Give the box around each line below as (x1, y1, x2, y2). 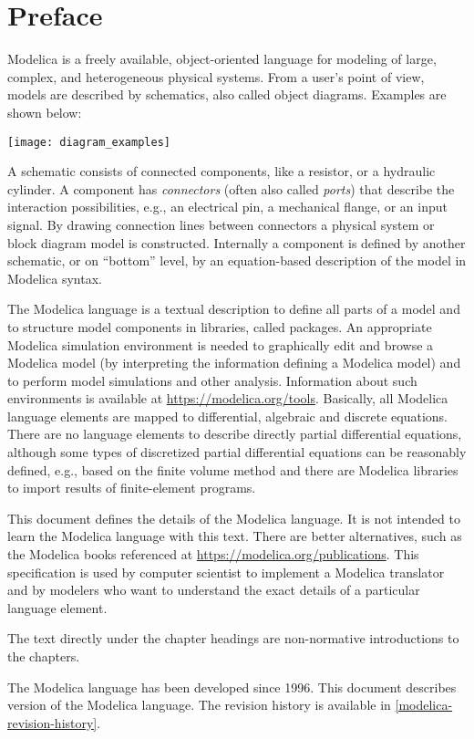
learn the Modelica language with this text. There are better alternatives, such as (7, 526, 462, 546)
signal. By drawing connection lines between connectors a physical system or (7, 214, 435, 234)
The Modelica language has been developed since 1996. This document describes (7, 677, 457, 696)
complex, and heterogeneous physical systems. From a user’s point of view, (7, 67, 425, 86)
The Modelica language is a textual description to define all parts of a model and (7, 299, 460, 318)
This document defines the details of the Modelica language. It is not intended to (7, 508, 460, 527)
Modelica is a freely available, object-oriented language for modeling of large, (7, 49, 437, 68)
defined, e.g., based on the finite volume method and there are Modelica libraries (7, 460, 459, 479)
